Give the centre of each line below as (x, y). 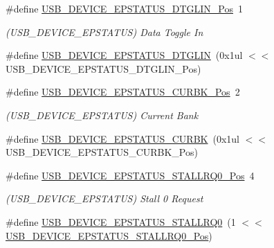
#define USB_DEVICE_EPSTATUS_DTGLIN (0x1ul (124, 55)
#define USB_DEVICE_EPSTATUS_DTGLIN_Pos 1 (125, 8)
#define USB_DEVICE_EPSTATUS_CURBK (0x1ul (122, 138)
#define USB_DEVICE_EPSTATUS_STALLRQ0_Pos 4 (130, 175)
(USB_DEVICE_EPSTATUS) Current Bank (102, 115)
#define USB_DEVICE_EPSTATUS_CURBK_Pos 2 (123, 92)
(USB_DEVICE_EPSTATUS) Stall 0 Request (104, 198)
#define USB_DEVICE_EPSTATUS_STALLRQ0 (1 (121, 221)
